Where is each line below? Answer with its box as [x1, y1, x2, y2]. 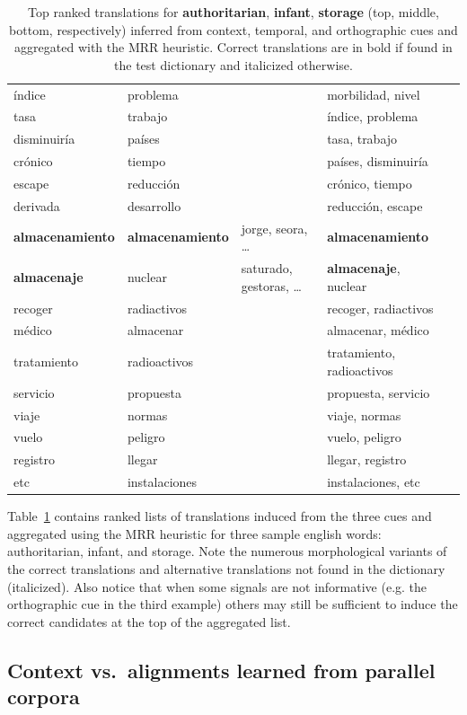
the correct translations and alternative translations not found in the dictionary [7, 559, 445, 578]
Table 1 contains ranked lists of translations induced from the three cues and [7, 507, 432, 525]
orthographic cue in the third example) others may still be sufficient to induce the [7, 595, 458, 613]
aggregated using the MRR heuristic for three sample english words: [7, 524, 382, 543]
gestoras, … [241, 276, 302, 295]
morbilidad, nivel [327, 84, 420, 103]
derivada [13, 196, 60, 215]
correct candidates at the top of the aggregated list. [7, 612, 291, 631]
